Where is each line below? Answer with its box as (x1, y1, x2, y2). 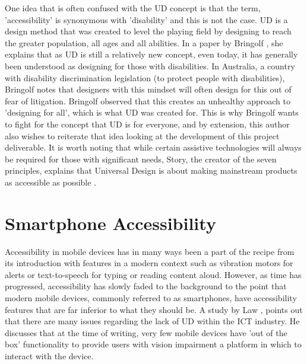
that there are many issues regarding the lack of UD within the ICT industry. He (5, 315, 300, 327)
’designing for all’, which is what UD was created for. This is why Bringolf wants (5, 106, 299, 119)
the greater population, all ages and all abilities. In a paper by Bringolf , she (5, 36, 283, 49)
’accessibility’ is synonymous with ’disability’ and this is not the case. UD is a (5, 13, 288, 25)
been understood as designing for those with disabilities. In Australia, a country (5, 59, 295, 72)
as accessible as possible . (5, 175, 97, 188)
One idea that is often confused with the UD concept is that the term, (5, 2, 261, 14)
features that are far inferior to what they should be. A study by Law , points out (5, 303, 303, 315)
